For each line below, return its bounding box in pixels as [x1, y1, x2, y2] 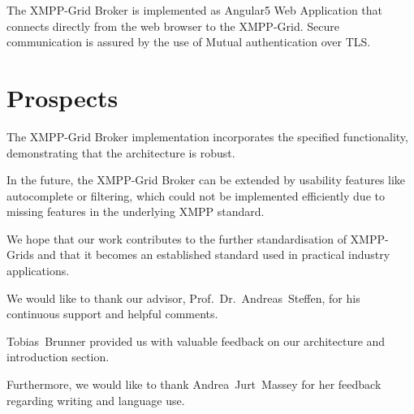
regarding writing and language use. [6, 391, 185, 408]
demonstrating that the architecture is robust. [6, 144, 235, 161]
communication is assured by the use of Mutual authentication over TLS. [6, 33, 371, 50]
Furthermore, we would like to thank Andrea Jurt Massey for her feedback [6, 376, 382, 393]
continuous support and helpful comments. [6, 305, 218, 322]
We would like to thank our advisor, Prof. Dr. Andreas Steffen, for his [6, 289, 360, 306]
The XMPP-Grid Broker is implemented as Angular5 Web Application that [6, 2, 383, 18]
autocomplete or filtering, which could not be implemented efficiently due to [6, 187, 385, 204]
